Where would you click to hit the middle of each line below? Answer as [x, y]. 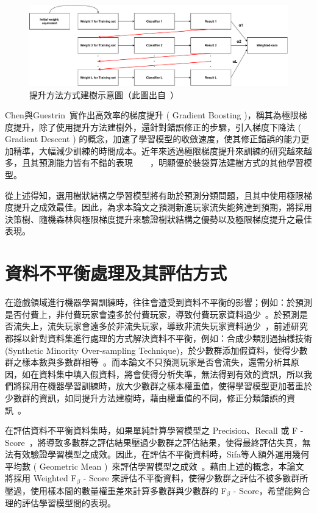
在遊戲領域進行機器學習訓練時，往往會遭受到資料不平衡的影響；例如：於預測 [158, 302]
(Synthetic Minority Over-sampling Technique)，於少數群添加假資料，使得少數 [156, 350]
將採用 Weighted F [41, 478]
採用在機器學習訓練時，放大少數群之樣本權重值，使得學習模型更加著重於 [167, 386]
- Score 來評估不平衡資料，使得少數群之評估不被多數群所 [196, 478]
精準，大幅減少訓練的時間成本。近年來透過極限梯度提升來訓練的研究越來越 [162, 150]
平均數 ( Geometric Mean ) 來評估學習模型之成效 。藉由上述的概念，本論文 [155, 466]
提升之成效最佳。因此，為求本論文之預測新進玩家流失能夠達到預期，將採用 [162, 207]
